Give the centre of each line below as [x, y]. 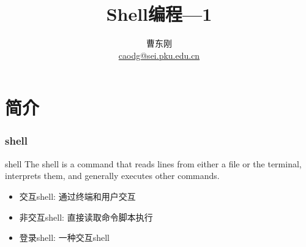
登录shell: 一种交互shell [64, 237]
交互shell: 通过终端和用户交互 [77, 196]
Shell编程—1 [159, 14]
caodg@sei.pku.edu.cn [159, 55]
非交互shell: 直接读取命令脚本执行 [86, 217]
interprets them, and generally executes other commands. [112, 176]
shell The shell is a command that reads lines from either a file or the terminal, [153, 163]
